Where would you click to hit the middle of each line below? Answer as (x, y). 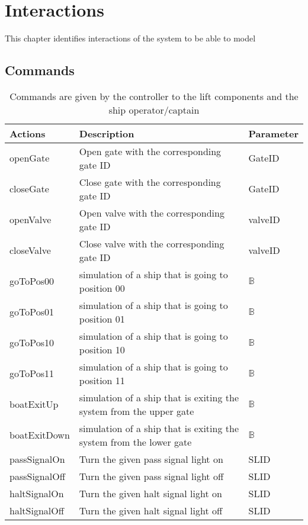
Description (107, 133)
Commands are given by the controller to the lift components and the (154, 96)
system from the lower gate (135, 442)
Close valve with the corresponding (152, 243)
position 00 (102, 288)
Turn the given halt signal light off (151, 510)
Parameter (273, 133)
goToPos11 (32, 373)
